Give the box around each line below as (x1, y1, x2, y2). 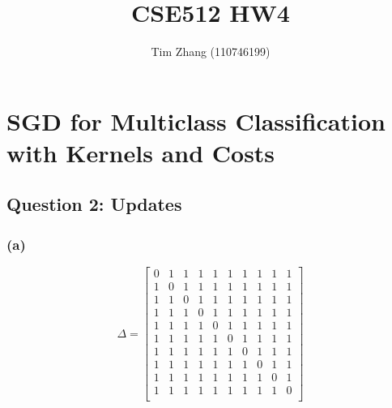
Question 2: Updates (6, 191, 182, 217)
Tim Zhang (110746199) (151, 43, 271, 60)
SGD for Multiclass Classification (6, 104, 386, 137)
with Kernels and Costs (6, 135, 275, 169)
